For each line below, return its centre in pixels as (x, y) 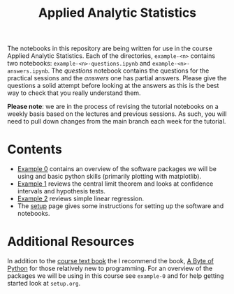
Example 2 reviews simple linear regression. (81, 199)
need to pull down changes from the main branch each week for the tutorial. (117, 122)
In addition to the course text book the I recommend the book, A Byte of (111, 261)
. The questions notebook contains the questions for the (129, 71)
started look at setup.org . (44, 284)
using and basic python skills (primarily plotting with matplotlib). (109, 177)
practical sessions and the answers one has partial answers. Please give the (117, 78)
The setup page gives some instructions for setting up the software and (120, 206)
